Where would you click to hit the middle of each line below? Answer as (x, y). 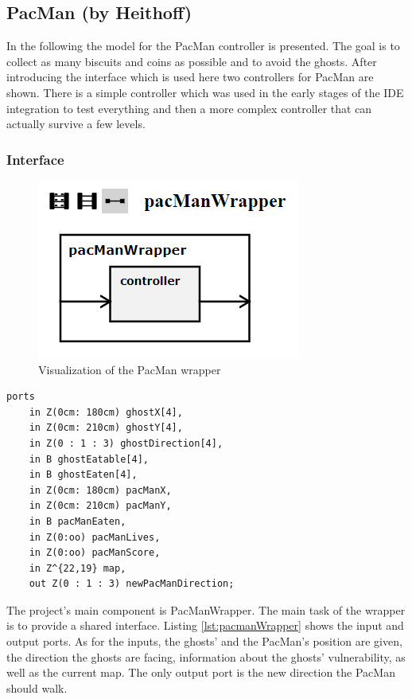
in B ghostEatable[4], (89, 459)
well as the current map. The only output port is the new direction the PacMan (201, 672)
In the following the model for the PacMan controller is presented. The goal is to (203, 46)
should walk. (37, 687)
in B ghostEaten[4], (83, 475)
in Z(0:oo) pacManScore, (95, 553)
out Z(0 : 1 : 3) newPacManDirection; (132, 584)
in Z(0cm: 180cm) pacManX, (100, 490)
